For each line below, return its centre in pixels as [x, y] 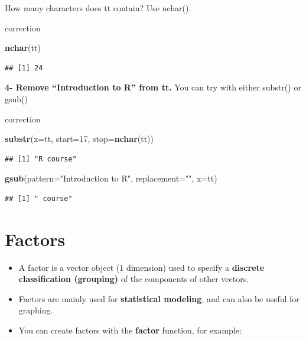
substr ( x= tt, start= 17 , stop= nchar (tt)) [79, 139]
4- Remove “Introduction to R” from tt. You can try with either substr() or [153, 87]
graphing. [36, 310]
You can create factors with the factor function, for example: [130, 330]
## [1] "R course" [41, 159]
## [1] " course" [39, 198]
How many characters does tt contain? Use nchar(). [98, 8]
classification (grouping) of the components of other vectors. [134, 279]
